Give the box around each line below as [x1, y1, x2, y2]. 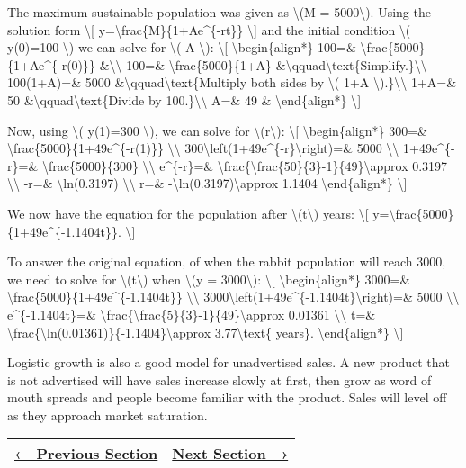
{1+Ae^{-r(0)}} [7, 55, 96, 74]
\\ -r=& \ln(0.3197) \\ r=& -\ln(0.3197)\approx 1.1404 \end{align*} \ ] [7, 174, 408, 193]
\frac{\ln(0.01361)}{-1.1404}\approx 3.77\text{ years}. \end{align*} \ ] [7, 322, 404, 341]
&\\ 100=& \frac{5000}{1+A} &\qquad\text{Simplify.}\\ [99, 55, 427, 74]
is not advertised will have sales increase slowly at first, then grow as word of [7, 370, 432, 389]
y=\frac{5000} [372, 203, 454, 222]
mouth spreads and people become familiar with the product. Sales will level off [7, 388, 447, 407]
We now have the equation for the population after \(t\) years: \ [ [7, 203, 369, 222]
